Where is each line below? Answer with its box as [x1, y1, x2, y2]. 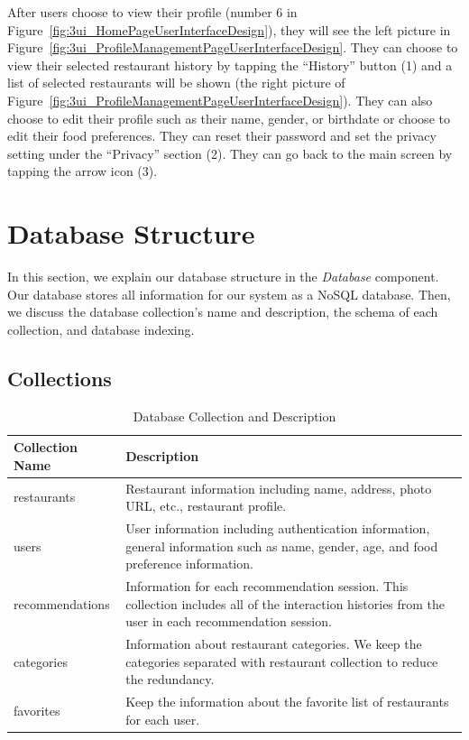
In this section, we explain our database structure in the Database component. [7, 267, 439, 286]
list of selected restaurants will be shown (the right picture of [7, 73, 345, 92]
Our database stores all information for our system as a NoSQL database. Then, [7, 284, 451, 303]
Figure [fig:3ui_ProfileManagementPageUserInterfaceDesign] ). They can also [7, 90, 433, 109]
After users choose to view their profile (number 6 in [7, 3, 298, 21]
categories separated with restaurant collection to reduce [125, 652, 438, 671]
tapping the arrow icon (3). [7, 162, 158, 180]
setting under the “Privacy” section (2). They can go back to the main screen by [7, 143, 453, 162]
